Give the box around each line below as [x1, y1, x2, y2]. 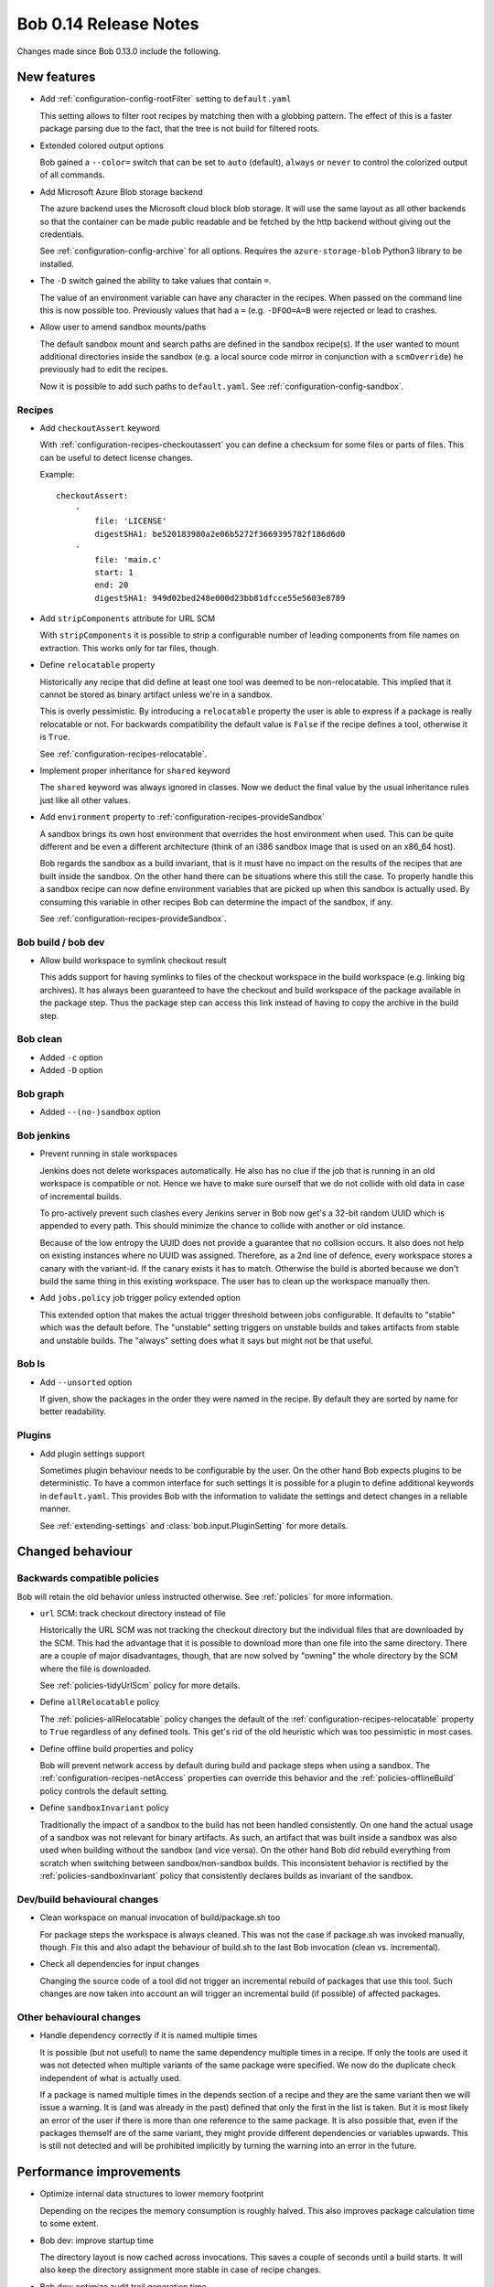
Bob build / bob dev [16, 936, 105, 949]
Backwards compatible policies [16, 1572, 159, 1584]
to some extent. [39, 2218, 100, 2229]
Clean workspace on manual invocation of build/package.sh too [39, 1912, 281, 1923]
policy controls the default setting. [39, 1785, 169, 1797]
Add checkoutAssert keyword [39, 423, 160, 434]
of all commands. [39, 169, 105, 180]
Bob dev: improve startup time [39, 2235, 155, 2246]
